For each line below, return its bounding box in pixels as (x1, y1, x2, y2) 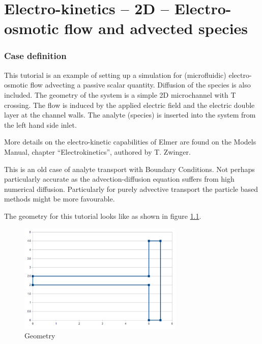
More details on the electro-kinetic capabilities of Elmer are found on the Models (4, 136, 256, 147)
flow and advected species (64, 18, 248, 39)
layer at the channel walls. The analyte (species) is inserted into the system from (4, 109, 256, 120)
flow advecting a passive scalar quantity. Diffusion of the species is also (30, 79, 251, 90)
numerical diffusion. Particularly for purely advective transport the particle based (4, 183, 258, 194)
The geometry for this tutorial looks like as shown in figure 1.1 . (4, 210, 201, 221)
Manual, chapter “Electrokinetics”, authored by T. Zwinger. (4, 146, 191, 157)
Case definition (4, 49, 67, 62)
